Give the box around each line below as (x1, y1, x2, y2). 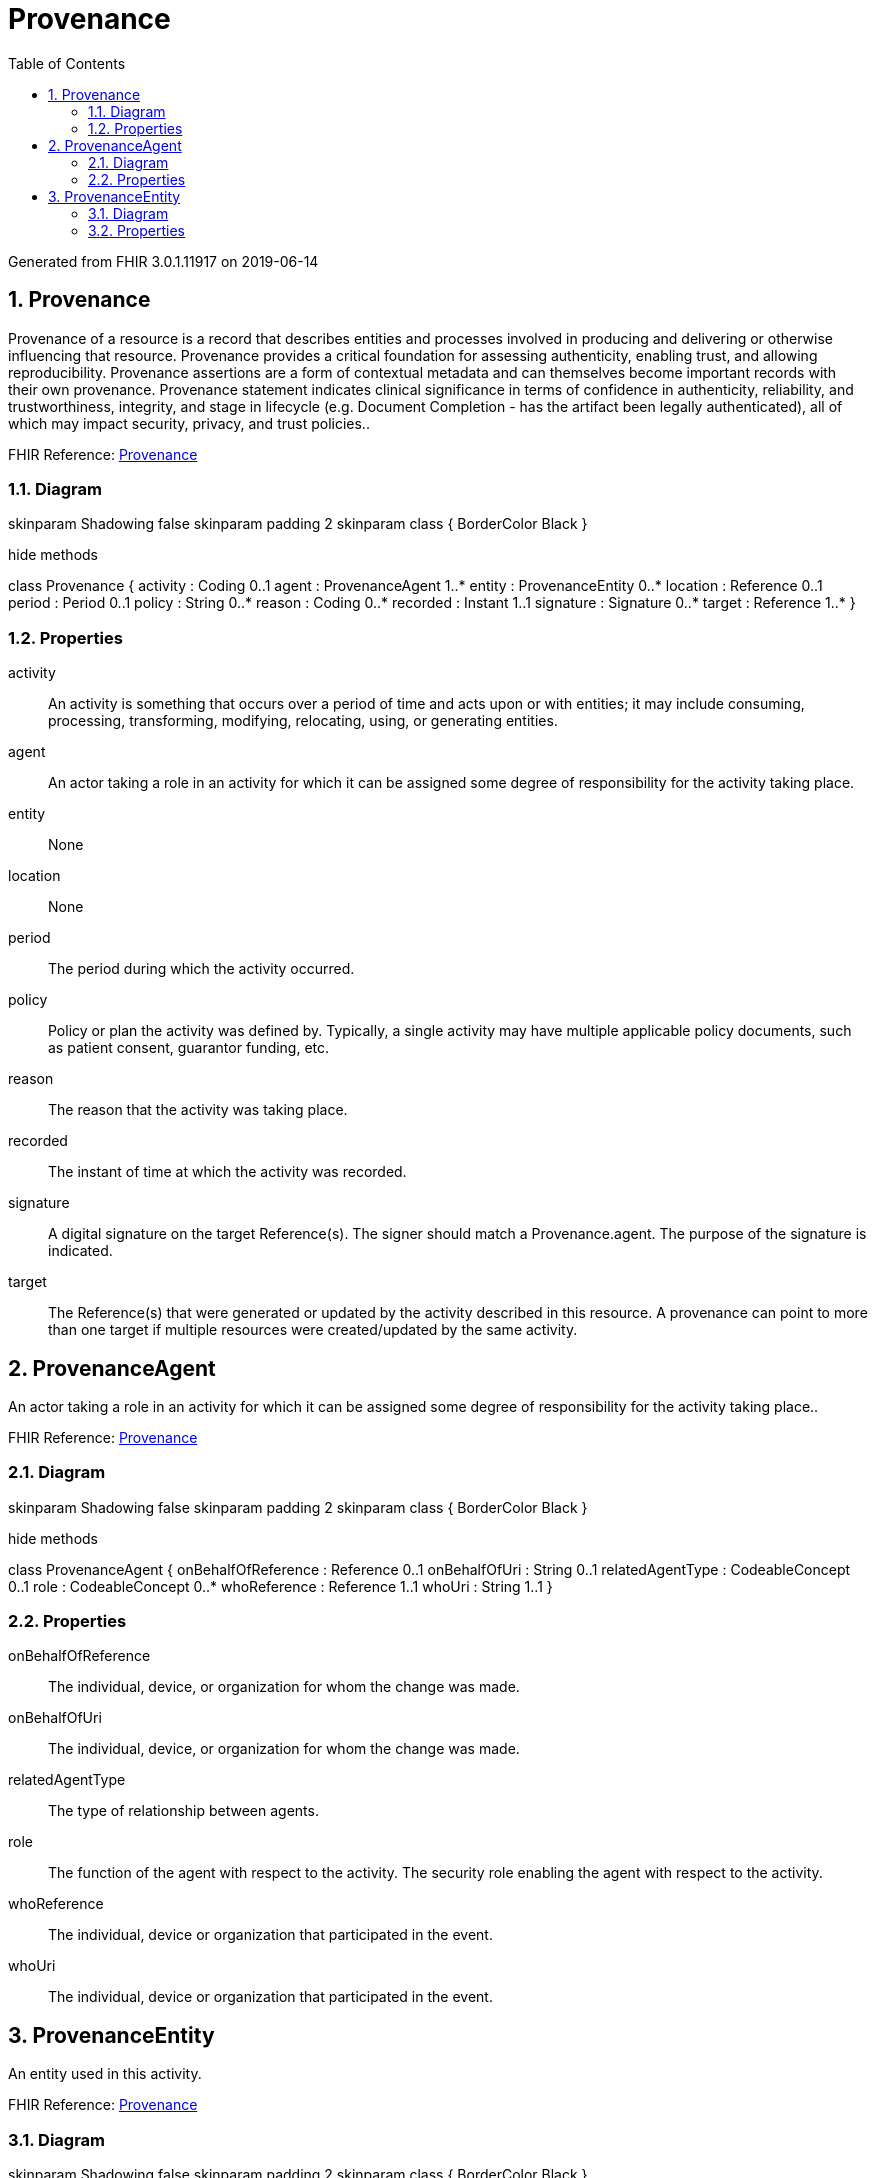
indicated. (48, 1242, 113, 1260)
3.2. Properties (88, 221, 185, 239)
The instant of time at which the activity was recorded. (48, 1163, 407, 1181)
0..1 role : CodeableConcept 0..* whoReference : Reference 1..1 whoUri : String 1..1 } (8, 1577, 553, 1595)
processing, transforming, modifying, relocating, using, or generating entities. (48, 712, 558, 730)
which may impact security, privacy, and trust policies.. (8, 414, 370, 432)
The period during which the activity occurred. (48, 960, 355, 978)
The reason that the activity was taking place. (48, 1101, 348, 1119)
